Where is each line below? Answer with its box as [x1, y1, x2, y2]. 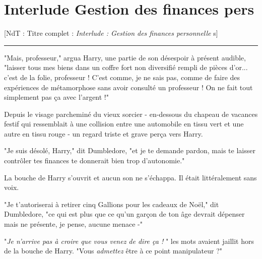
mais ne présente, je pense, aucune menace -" [4, 219, 143, 229]
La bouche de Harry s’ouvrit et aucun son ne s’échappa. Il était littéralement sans [4, 172, 257, 182]
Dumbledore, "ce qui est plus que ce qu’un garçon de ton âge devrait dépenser [4, 209, 245, 219]
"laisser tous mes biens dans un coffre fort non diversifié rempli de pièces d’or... [4, 62, 248, 73]
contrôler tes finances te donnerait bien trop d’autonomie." [4, 155, 185, 166]
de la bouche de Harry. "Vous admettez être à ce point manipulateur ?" [4, 245, 223, 256]
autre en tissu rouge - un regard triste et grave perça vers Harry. [4, 128, 203, 139]
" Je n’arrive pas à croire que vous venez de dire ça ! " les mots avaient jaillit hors [4, 235, 254, 246]
